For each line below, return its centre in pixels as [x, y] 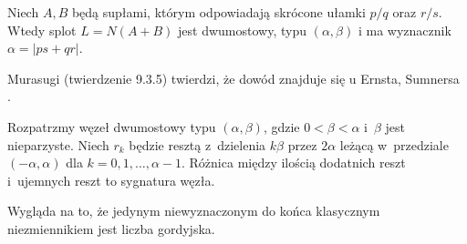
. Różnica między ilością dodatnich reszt [294, 163]
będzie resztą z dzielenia [197, 144]
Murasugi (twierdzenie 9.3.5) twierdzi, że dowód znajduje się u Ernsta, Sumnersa [233, 78]
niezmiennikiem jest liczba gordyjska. [111, 228]
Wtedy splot [42, 30]
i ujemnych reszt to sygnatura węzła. [111, 180]
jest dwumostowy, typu [242, 30]
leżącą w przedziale [394, 144]
